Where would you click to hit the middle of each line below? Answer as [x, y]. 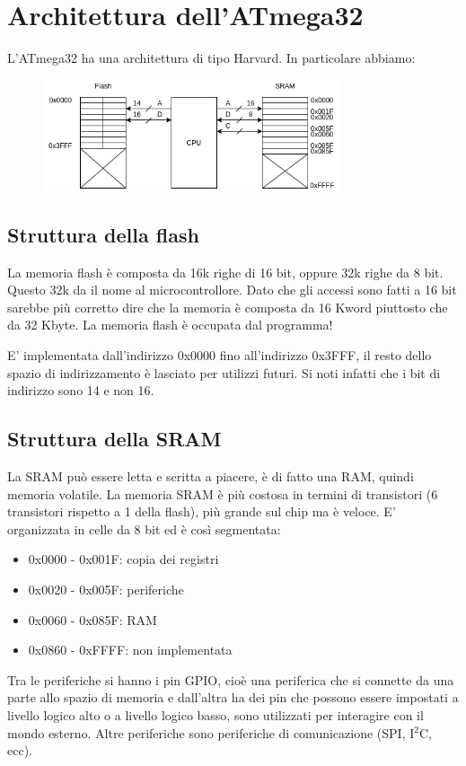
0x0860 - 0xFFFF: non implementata [130, 650]
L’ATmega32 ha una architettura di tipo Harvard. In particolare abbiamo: [211, 58]
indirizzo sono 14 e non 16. [81, 390]
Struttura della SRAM [114, 439]
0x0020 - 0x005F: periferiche [106, 589]
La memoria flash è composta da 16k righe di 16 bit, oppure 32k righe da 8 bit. [225, 272]
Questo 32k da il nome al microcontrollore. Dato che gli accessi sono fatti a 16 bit [232, 290]
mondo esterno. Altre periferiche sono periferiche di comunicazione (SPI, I [211, 732]
